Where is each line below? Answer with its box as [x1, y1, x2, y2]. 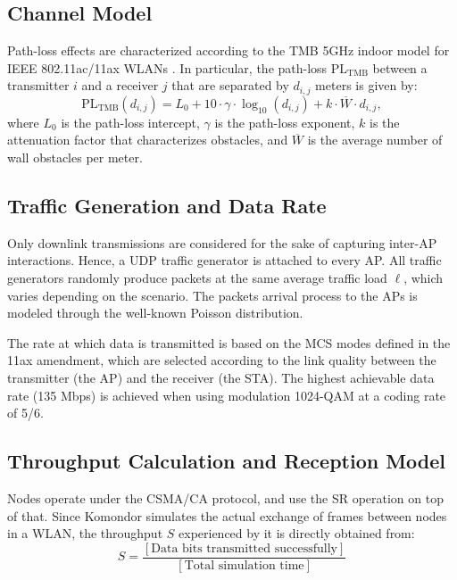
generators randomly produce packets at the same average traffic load [7, 269, 387, 287]
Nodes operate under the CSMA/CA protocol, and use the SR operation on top [7, 488, 444, 507]
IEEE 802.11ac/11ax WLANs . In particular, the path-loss [7, 58, 328, 77]
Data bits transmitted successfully [151, 542, 337, 555]
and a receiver [81, 76, 159, 95]
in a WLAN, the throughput [7, 524, 163, 543]
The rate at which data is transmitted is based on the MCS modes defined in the [7, 333, 451, 352]
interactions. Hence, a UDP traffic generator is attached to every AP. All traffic [7, 251, 442, 269]
